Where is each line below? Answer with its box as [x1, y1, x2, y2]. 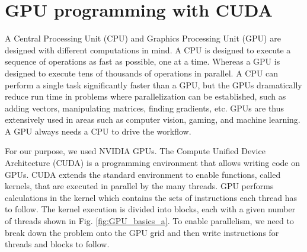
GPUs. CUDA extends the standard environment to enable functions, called [5, 168, 281, 180]
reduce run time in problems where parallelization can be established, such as [5, 90, 286, 103]
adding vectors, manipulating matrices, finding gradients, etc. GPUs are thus [5, 101, 284, 114]
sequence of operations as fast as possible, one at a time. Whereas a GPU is [5, 55, 280, 68]
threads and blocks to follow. [5, 238, 110, 250]
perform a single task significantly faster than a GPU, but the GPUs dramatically [5, 78, 302, 91]
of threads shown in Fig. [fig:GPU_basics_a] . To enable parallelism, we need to [5, 215, 294, 227]
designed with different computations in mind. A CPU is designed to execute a [5, 43, 291, 56]
